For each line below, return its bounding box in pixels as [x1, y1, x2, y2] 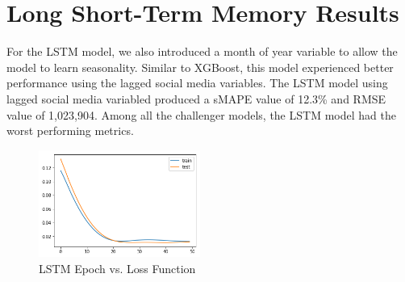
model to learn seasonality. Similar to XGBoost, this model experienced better [6, 58, 394, 75]
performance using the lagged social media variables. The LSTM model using [6, 74, 388, 91]
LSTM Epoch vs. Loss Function [39, 259, 196, 276]
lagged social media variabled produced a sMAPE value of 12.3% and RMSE [6, 90, 386, 107]
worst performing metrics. [6, 122, 134, 139]
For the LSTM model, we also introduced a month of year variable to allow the [6, 43, 398, 60]
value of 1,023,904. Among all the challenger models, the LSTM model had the [6, 106, 396, 123]
